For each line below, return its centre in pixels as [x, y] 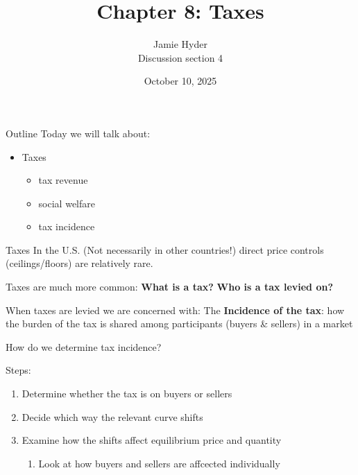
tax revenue [63, 180]
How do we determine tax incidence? [84, 346]
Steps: [18, 370]
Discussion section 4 [180, 57]
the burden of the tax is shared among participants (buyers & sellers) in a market [179, 323]
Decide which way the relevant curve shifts [112, 416]
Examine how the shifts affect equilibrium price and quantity [152, 440]
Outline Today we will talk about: [78, 133]
